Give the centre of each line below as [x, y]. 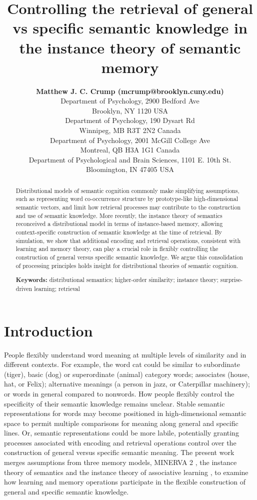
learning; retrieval [57, 288]
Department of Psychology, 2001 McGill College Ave [130, 140]
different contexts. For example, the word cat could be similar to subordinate [122, 364]
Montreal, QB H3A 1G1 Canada [130, 150]
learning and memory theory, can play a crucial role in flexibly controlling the [117, 249]
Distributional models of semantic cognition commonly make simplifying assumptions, [127, 190]
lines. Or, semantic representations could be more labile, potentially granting [121, 433]
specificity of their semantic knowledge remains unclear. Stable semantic [114, 403]
